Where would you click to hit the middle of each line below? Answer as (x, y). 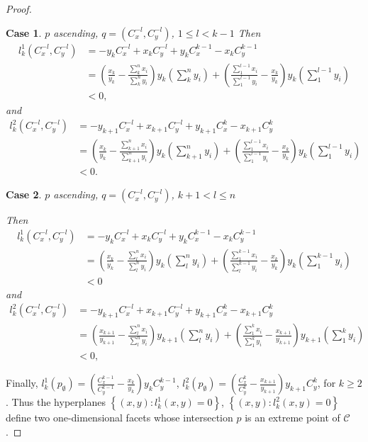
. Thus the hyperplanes (56, 402)
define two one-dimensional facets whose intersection (119, 418)
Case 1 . (24, 32)
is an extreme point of (292, 418)
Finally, (22, 383)
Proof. (19, 8)
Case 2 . (24, 194)
